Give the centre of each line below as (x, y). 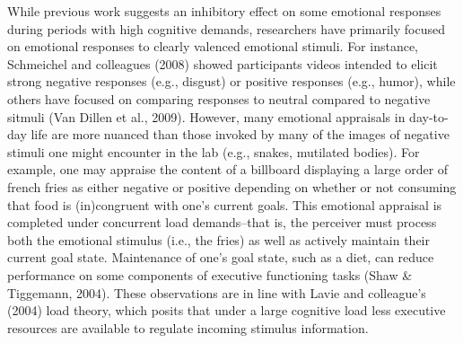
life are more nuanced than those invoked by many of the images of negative (240, 134)
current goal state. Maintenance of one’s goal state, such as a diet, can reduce (221, 257)
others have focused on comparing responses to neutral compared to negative (219, 98)
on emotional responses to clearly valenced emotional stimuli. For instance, (213, 46)
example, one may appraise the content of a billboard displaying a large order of (228, 169)
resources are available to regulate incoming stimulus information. (188, 327)
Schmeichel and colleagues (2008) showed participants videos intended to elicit (223, 63)
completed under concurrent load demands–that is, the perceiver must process (222, 222)
